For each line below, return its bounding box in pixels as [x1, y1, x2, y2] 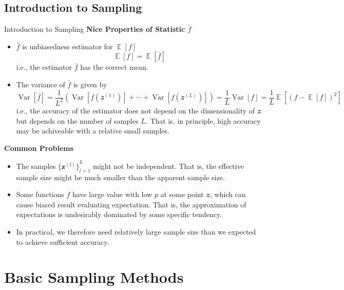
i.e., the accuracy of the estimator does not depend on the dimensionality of [16, 105, 255, 115]
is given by [73, 79, 107, 89]
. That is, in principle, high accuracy [145, 115, 261, 126]
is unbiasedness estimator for [22, 41, 113, 51]
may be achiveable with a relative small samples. [16, 125, 169, 136]
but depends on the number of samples [16, 115, 139, 126]
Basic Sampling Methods [4, 266, 184, 287]
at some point [160, 189, 204, 200]
